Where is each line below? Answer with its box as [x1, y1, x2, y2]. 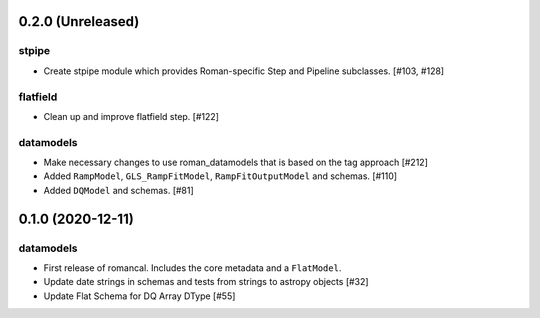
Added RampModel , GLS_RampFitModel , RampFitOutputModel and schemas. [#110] [43, 170, 398, 182]
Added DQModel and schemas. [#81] [43, 184, 194, 196]
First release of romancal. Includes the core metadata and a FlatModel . [43, 261, 342, 274]
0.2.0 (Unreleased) [18, 13, 140, 30]
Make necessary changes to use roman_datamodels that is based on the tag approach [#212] [43, 156, 429, 169]
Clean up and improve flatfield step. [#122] [43, 110, 220, 122]
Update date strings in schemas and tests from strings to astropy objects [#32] [43, 276, 369, 288]
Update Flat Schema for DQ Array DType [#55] [43, 290, 236, 302]
